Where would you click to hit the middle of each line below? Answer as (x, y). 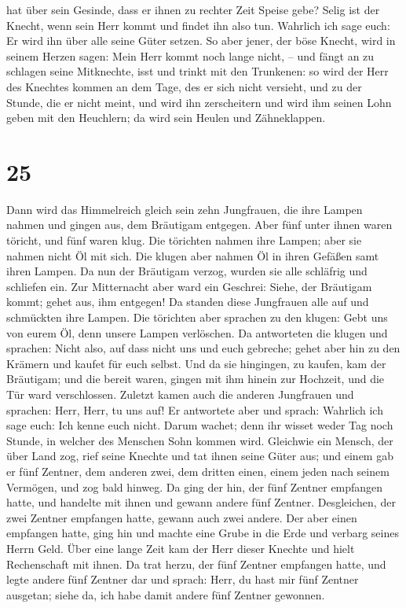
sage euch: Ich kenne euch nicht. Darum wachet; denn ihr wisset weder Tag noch (200, 425)
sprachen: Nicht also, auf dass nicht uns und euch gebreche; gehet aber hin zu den (203, 348)
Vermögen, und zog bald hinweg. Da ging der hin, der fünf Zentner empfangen (195, 486)
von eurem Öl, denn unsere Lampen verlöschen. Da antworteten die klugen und (197, 332)
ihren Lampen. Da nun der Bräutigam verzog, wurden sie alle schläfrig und (187, 271)
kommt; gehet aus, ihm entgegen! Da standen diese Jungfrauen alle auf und (188, 302)
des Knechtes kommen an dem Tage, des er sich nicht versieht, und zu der (184, 86)
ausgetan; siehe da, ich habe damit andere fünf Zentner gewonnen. (166, 594)
